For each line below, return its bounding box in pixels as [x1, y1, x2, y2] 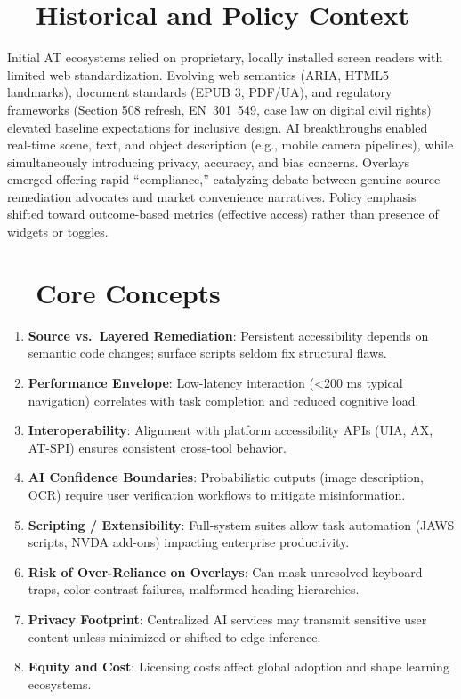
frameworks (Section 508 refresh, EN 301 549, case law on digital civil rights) [7, 100, 432, 118]
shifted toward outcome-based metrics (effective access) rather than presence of [7, 205, 439, 223]
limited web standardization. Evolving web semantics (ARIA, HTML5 [7, 65, 390, 84]
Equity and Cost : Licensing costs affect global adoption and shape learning [28, 657, 449, 676]
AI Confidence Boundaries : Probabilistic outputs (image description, [28, 468, 424, 486]
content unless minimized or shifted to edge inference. [28, 627, 321, 646]
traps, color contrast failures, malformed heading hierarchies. [28, 580, 360, 599]
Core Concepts [36, 274, 221, 310]
